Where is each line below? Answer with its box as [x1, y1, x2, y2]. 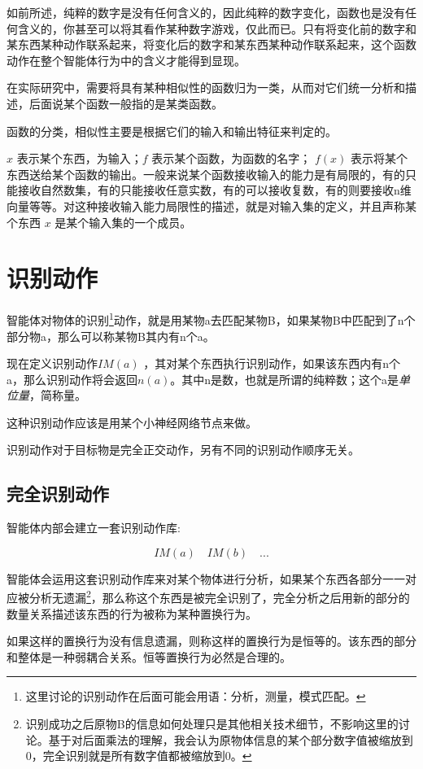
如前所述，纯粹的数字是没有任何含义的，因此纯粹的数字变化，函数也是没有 [7, 4, 405, 20]
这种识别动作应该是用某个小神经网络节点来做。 [7, 413, 257, 430]
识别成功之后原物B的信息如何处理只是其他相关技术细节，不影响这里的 [25, 715, 399, 732]
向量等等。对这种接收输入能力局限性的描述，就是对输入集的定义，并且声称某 [7, 197, 416, 214]
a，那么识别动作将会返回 [7, 370, 137, 387]
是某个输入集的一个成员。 [55, 213, 192, 230]
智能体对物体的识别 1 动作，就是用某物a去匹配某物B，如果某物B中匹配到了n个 [7, 309, 416, 328]
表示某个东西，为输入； [16, 150, 142, 167]
